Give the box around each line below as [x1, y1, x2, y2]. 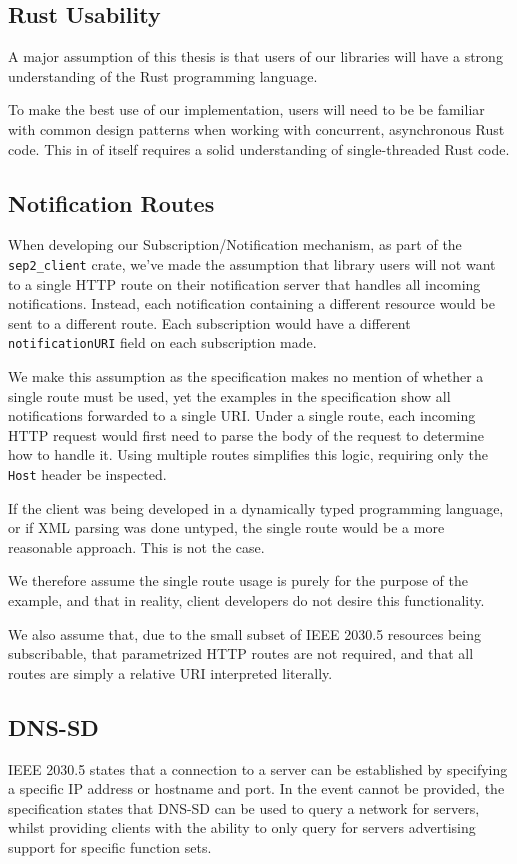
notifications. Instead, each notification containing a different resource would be [8, 293, 495, 314]
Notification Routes [8, 187, 215, 218]
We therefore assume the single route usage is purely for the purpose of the [8, 570, 468, 591]
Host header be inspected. [8, 464, 167, 485]
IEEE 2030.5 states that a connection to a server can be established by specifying [8, 758, 508, 779]
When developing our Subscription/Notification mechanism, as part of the [8, 234, 462, 255]
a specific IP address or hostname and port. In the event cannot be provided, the [8, 778, 505, 799]
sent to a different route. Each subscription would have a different [8, 312, 411, 333]
